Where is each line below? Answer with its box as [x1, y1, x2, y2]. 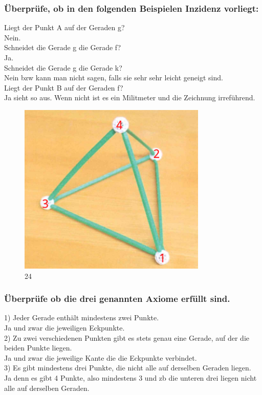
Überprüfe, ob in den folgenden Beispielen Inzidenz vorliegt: [4, 2, 259, 14]
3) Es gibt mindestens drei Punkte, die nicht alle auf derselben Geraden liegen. [4, 362, 251, 373]
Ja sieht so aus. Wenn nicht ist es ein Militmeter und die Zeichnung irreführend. [4, 92, 255, 103]
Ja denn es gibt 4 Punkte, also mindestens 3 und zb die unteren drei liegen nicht [4, 372, 257, 383]
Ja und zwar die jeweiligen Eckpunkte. [4, 322, 125, 333]
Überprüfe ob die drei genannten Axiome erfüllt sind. [4, 292, 230, 305]
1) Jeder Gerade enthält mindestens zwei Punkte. [4, 312, 159, 323]
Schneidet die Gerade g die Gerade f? [4, 42, 121, 53]
